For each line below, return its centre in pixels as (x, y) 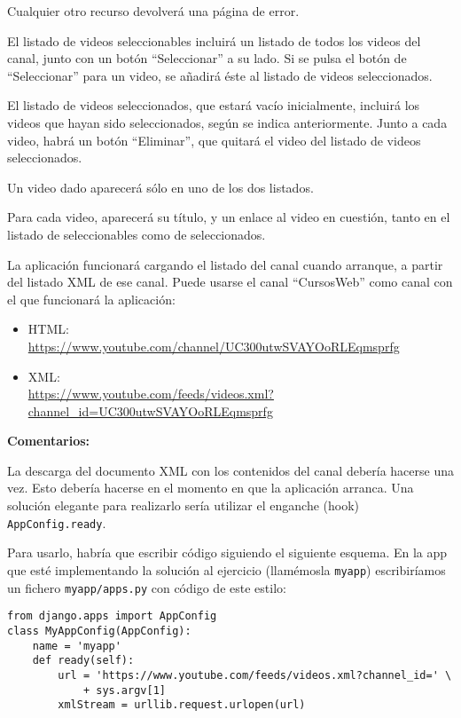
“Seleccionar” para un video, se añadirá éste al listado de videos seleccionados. (220, 75)
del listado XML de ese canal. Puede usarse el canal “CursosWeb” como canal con (230, 282)
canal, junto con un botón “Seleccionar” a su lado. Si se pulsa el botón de (207, 58)
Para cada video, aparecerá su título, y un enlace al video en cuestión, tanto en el (229, 217)
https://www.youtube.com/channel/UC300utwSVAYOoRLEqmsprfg (214, 346)
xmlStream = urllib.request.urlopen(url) (182, 705)
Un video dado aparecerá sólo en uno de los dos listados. (160, 187)
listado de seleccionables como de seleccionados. (137, 234)
